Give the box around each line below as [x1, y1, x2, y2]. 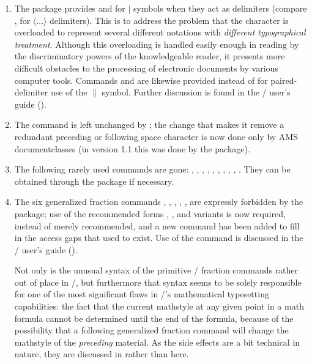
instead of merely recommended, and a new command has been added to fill [14, 219, 300, 232]
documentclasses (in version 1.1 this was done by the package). [14, 142, 250, 155]
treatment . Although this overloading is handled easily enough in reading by [14, 37, 299, 50]
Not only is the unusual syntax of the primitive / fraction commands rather [14, 264, 299, 277]
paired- [270, 73, 297, 86]
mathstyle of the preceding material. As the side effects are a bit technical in [14, 335, 300, 348]
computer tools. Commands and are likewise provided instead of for [14, 73, 268, 86]
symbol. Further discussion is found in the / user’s [102, 86, 291, 98]
